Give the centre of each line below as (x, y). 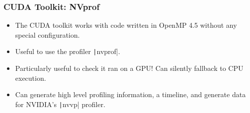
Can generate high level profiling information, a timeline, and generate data (130, 94)
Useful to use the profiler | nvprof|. (68, 51)
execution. (31, 78)
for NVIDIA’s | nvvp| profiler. (60, 104)
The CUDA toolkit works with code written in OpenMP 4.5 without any (126, 25)
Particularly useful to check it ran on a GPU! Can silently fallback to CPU (129, 68)
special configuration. (47, 34)
